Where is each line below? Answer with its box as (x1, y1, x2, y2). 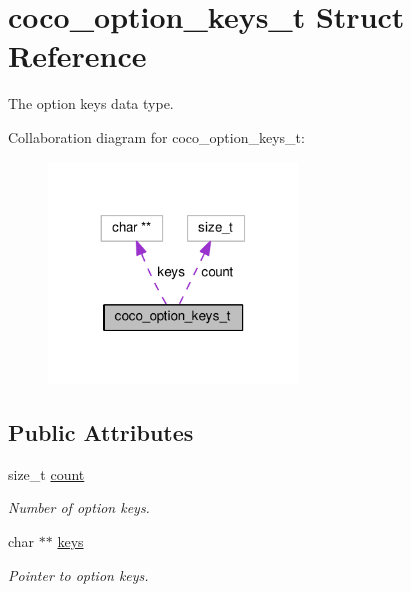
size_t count (8, 463, 85, 484)
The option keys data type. (8, 93, 174, 114)
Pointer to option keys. (8, 564, 149, 585)
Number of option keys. (8, 497, 150, 518)
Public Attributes (8, 417, 194, 447)
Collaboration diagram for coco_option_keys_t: (8, 126, 305, 147)
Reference (8, 35, 147, 76)
